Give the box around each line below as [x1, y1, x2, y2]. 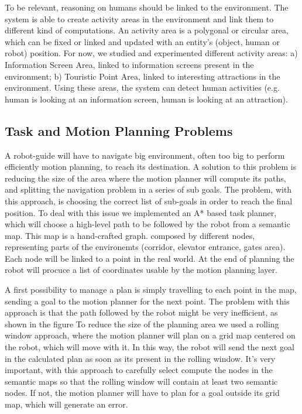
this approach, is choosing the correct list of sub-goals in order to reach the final [5, 194, 293, 207]
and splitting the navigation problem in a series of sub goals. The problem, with [5, 183, 292, 196]
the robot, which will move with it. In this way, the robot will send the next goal [5, 341, 294, 353]
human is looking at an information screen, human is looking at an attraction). [5, 93, 288, 105]
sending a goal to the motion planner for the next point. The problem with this [5, 295, 290, 307]
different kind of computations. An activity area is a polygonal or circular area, [5, 24, 289, 36]
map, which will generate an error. [5, 398, 128, 410]
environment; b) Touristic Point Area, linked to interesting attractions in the [5, 70, 280, 82]
